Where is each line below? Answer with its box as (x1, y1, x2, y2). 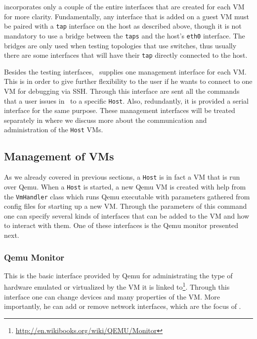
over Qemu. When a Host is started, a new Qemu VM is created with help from (4, 181, 246, 191)
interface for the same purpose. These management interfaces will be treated (4, 105, 235, 115)
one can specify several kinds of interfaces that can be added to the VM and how (4, 210, 250, 221)
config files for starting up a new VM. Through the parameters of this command (4, 201, 247, 211)
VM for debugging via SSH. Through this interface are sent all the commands (4, 85, 240, 96)
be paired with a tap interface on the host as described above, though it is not (4, 21, 242, 31)
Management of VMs (4, 149, 114, 164)
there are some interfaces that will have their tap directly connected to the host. (4, 50, 248, 60)
